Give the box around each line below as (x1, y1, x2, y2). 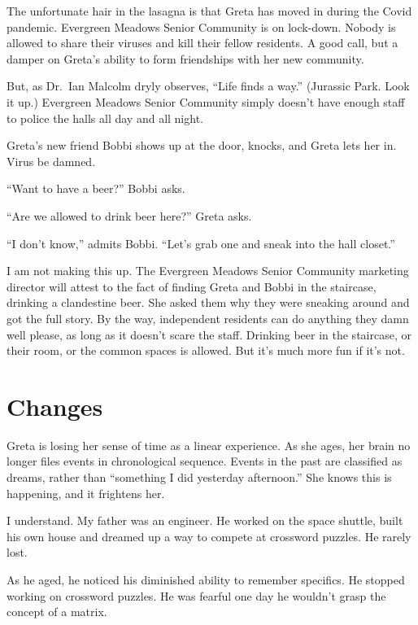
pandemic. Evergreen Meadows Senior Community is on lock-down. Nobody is (7, 18, 396, 35)
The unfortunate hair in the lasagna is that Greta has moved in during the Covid (7, 2, 412, 19)
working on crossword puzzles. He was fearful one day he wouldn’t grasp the (7, 587, 386, 604)
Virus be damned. (7, 152, 96, 169)
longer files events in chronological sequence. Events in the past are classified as (7, 452, 403, 470)
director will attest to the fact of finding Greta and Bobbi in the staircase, (7, 278, 377, 295)
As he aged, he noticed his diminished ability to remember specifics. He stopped (7, 570, 405, 588)
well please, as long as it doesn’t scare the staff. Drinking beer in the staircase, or (7, 326, 411, 343)
